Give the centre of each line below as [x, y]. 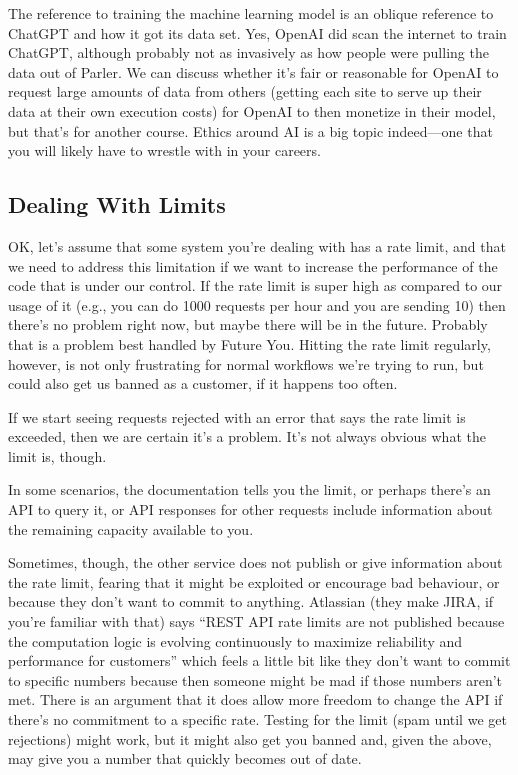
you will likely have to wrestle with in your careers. [164, 150]
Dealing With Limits [117, 204]
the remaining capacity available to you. [131, 528]
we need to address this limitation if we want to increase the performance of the [253, 265]
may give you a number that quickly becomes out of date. [185, 758]
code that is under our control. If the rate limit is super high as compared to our [255, 285]
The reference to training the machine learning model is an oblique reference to [251, 13]
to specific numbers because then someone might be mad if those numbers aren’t [255, 679]
